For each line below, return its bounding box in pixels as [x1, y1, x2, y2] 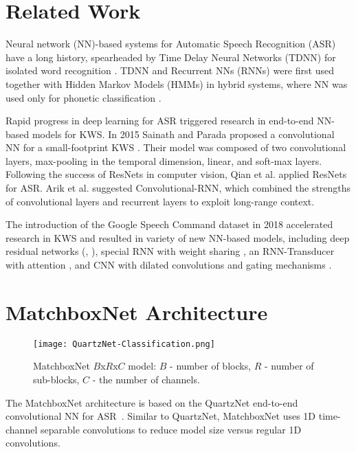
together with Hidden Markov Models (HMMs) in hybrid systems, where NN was [5, 76, 348, 91]
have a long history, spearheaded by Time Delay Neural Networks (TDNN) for [5, 49, 336, 64]
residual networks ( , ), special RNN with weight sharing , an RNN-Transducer [5, 244, 335, 258]
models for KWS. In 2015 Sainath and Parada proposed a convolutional [32, 126, 335, 141]
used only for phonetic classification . [5, 90, 162, 104]
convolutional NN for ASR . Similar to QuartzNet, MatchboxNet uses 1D [5, 409, 316, 423]
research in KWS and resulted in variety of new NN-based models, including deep [5, 230, 350, 245]
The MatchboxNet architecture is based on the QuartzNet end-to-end [5, 395, 298, 409]
